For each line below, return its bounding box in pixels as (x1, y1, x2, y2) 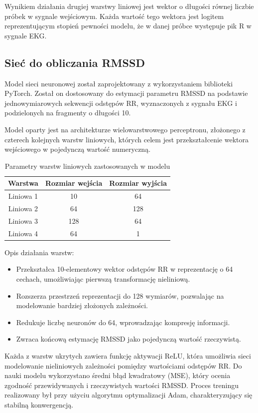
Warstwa (8, 178, 38, 188)
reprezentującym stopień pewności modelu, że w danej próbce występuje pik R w (4, 20, 252, 31)
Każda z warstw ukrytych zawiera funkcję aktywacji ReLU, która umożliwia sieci (4, 350, 251, 361)
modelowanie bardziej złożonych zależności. (16, 300, 148, 311)
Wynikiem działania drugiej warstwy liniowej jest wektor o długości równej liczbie (4, 1, 254, 11)
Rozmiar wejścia (45, 178, 103, 188)
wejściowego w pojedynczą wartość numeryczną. (4, 144, 151, 154)
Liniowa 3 (8, 215, 38, 226)
